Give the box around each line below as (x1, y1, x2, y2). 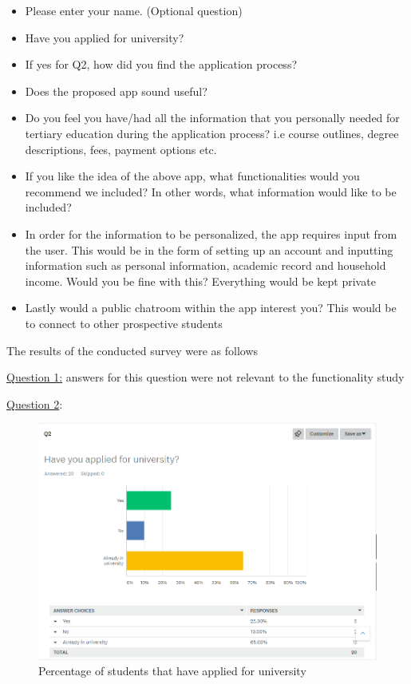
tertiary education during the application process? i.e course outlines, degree (25, 125, 399, 141)
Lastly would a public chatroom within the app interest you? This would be (25, 299, 397, 316)
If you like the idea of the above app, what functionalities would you (25, 168, 360, 184)
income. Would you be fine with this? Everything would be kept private (25, 272, 376, 289)
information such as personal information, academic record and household (25, 257, 386, 274)
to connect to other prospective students (25, 314, 223, 331)
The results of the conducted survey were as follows (6, 342, 259, 358)
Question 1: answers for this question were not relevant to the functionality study (6, 369, 405, 385)
